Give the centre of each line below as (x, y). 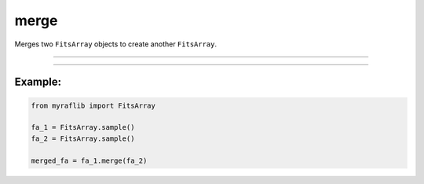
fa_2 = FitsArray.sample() (83, 138)
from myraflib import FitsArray (93, 105)
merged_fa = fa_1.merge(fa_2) (89, 160)
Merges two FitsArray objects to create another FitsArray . (116, 44)
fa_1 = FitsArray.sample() (83, 127)
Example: (38, 82)
